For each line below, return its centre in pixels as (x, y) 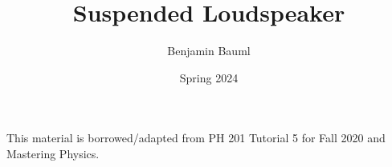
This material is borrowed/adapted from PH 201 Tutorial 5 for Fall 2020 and (196, 138)
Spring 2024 (209, 77)
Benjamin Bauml (209, 51)
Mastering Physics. (53, 153)
